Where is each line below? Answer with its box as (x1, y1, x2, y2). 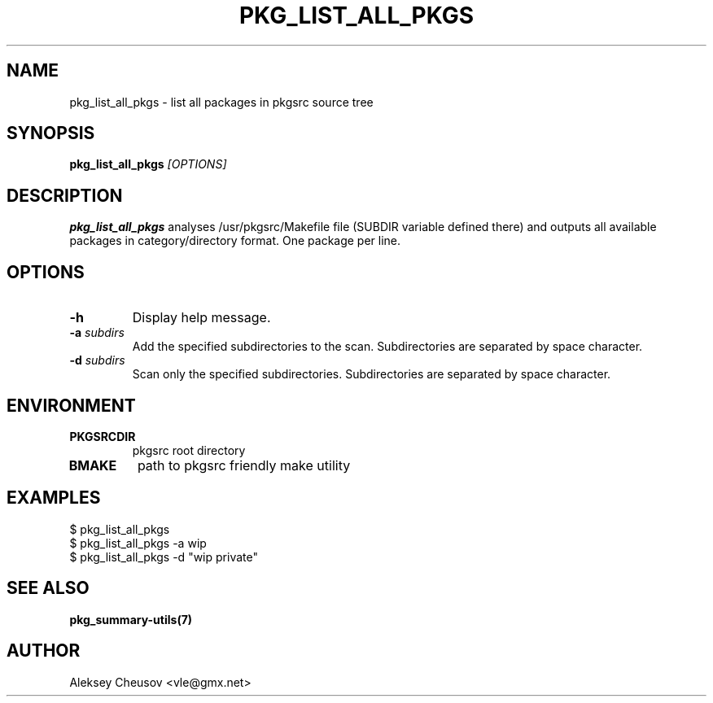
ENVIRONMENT (7, 395, 136, 416)
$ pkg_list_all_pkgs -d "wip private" (69, 549, 258, 564)
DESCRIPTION (7, 185, 123, 206)
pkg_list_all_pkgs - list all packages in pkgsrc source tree (69, 94, 374, 109)
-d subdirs (69, 353, 125, 368)
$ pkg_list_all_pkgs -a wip (69, 535, 207, 550)
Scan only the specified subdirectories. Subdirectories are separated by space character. (132, 367, 611, 382)
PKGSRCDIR (69, 429, 136, 443)
